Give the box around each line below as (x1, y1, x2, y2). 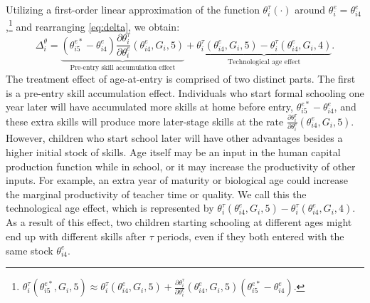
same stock (6, 242, 53, 257)
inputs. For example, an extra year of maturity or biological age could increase (6, 173, 348, 188)
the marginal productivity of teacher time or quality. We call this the (6, 186, 307, 201)
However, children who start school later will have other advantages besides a (6, 130, 343, 145)
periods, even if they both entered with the (157, 229, 344, 244)
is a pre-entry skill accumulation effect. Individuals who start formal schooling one (6, 85, 364, 100)
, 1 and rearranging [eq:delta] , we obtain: (6, 16, 180, 34)
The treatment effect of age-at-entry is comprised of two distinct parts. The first (6, 71, 356, 86)
